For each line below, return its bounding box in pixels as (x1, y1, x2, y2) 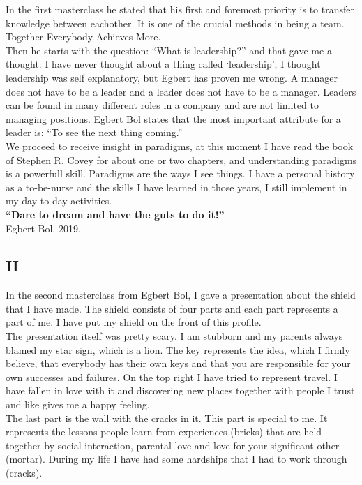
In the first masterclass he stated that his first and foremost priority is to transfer (6, 2, 355, 16)
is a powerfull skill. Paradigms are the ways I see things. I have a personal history (6, 166, 355, 181)
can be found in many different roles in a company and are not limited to (6, 98, 319, 112)
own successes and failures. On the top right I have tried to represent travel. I (6, 369, 338, 384)
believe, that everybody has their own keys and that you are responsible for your (6, 356, 351, 371)
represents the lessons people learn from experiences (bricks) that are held (6, 424, 322, 439)
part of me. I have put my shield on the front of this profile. (6, 315, 262, 329)
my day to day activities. (6, 193, 112, 208)
